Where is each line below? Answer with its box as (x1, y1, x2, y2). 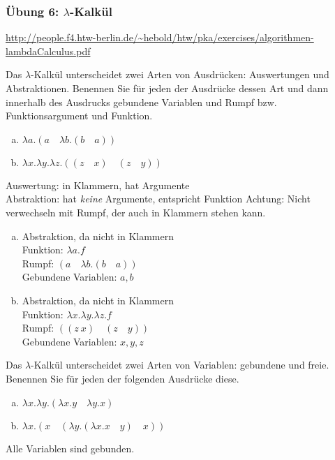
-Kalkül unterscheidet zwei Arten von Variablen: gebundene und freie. (31, 357, 329, 372)
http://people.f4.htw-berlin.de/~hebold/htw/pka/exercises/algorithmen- (6, 30, 314, 45)
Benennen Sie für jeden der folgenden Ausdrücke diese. (6, 371, 239, 385)
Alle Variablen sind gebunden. (6, 440, 135, 455)
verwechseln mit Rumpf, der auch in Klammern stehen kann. (6, 205, 266, 219)
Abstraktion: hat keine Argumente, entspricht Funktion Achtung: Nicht (6, 191, 311, 206)
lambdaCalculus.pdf (6, 43, 91, 58)
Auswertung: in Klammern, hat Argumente (6, 177, 190, 192)
